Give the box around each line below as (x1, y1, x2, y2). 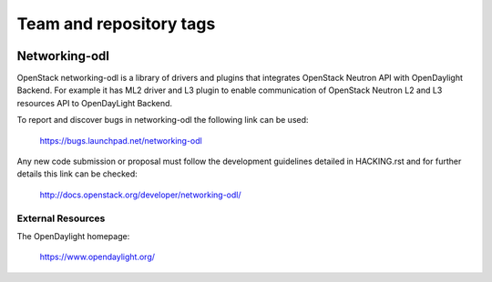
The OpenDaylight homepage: (16, 230, 130, 241)
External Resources (16, 212, 106, 225)
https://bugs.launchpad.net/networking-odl (39, 135, 202, 146)
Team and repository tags (16, 14, 216, 34)
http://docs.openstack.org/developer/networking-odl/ (39, 189, 241, 200)
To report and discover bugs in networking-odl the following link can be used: (16, 115, 309, 126)
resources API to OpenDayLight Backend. (16, 97, 173, 108)
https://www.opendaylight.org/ (39, 251, 155, 263)
